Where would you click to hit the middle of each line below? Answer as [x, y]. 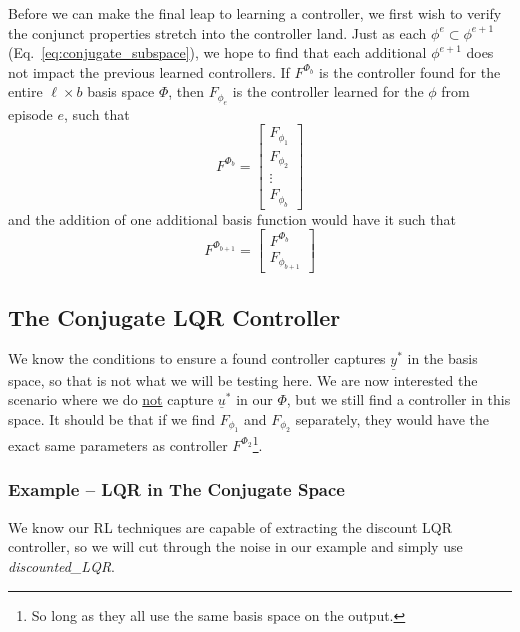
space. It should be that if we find [112, 418]
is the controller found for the [410, 71]
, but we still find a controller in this [398, 399]
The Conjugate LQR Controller [174, 316]
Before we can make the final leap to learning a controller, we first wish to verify [255, 13]
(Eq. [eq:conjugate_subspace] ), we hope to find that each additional [217, 52]
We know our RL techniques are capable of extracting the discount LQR [230, 526]
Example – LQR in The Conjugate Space [176, 489]
